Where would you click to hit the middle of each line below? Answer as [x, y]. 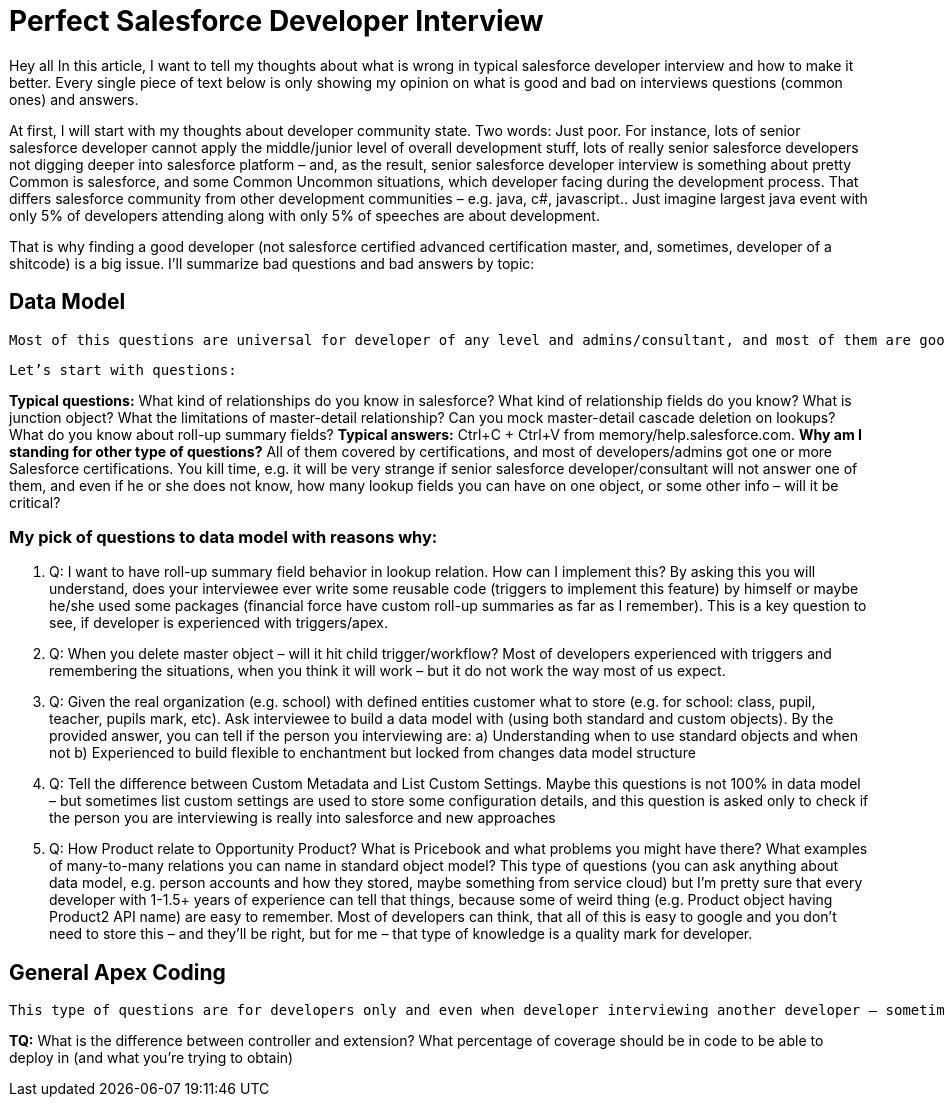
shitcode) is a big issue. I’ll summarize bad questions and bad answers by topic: [272, 263]
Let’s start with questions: [123, 369]
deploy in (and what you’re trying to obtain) [151, 1058]
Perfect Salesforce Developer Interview [276, 21]
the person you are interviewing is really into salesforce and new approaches [302, 818]
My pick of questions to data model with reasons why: [223, 536]
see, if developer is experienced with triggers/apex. [219, 623]
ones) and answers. [74, 99]
